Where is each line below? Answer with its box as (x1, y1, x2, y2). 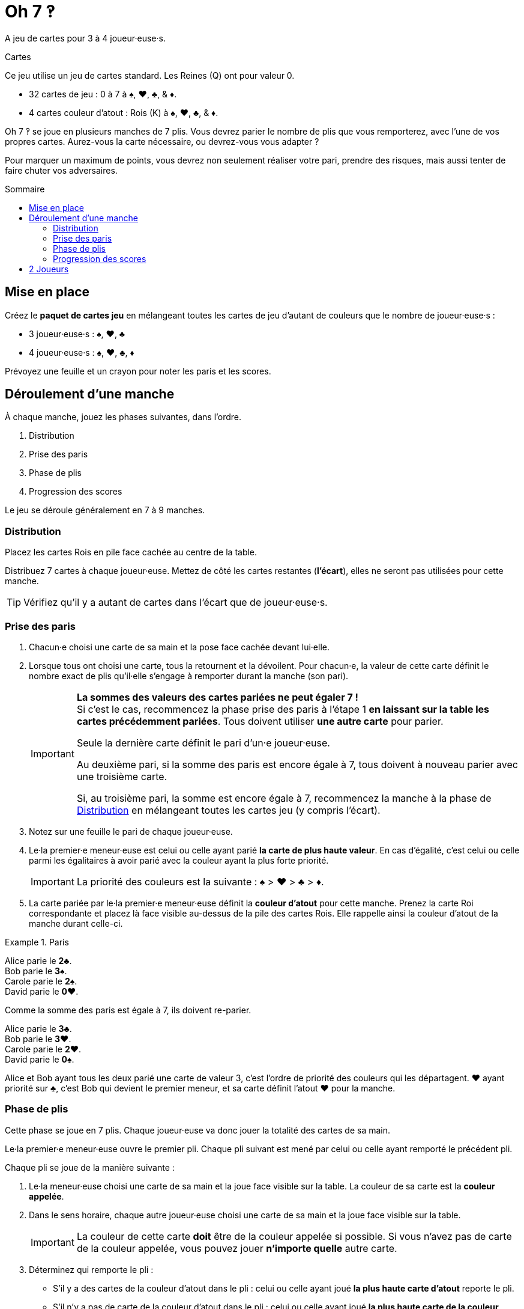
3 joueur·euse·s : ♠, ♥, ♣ (29, 328, 125, 339)
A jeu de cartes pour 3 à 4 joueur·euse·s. (5, 32, 166, 43)
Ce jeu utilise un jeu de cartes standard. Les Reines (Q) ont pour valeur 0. (5, 70, 295, 81)
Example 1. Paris (5, 936, 69, 947)
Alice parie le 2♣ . (5, 955, 72, 966)
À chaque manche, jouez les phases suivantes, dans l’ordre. (5, 412, 242, 423)
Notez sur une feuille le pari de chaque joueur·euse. (29, 826, 233, 837)
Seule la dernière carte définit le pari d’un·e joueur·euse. (76, 736, 330, 749)
